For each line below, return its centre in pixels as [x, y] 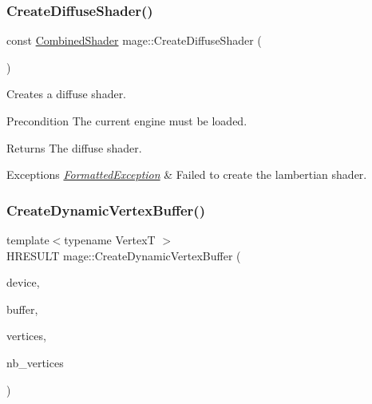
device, [23, 282]
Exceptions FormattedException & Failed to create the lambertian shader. [187, 174]
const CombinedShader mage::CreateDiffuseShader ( [134, 40]
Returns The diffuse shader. [74, 147]
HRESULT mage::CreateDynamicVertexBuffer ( [124, 255]
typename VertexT [110, 240]
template [28, 240]
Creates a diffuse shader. [67, 94]
